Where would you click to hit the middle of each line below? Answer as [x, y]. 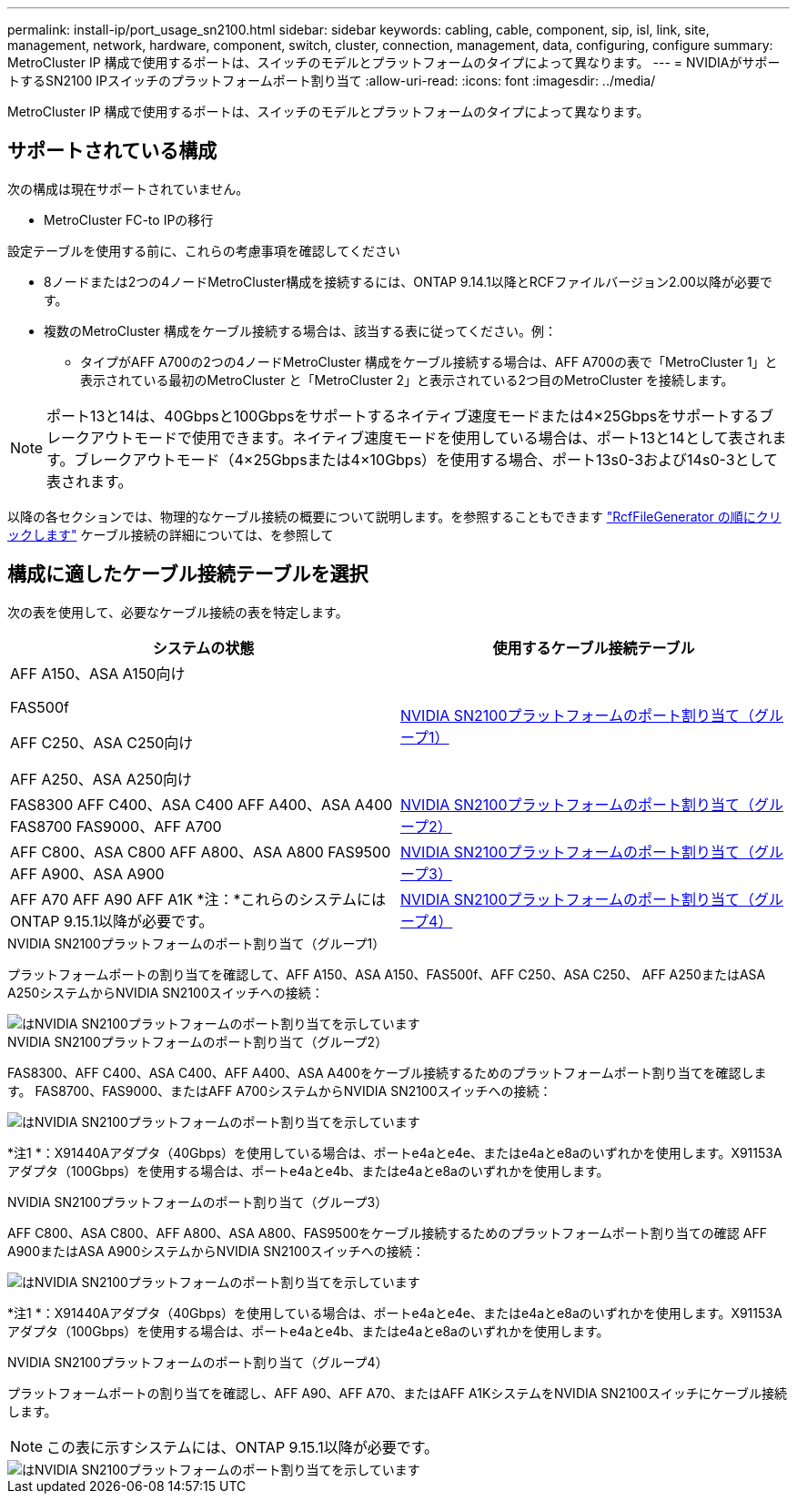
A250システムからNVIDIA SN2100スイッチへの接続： [166, 992]
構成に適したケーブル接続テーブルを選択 [188, 574]
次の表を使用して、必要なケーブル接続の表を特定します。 [178, 612]
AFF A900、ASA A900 [87, 873]
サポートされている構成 [112, 151]
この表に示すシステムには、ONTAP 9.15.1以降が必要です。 [243, 1447]
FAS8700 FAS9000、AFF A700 [116, 826]
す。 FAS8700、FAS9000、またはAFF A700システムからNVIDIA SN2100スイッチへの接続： [280, 1090]
